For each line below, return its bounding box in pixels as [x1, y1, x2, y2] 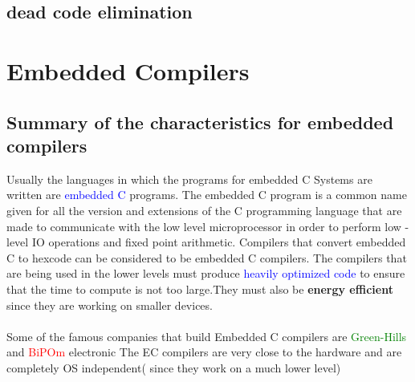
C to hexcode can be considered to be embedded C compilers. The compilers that [6, 249, 407, 266]
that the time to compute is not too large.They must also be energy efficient [6, 280, 393, 297]
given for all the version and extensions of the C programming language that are [6, 201, 402, 218]
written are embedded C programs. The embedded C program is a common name [6, 186, 407, 203]
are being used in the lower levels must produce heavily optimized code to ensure [6, 265, 405, 282]
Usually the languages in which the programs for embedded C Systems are [6, 170, 372, 187]
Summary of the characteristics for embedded [6, 109, 394, 134]
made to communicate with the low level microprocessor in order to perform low [6, 217, 401, 234]
